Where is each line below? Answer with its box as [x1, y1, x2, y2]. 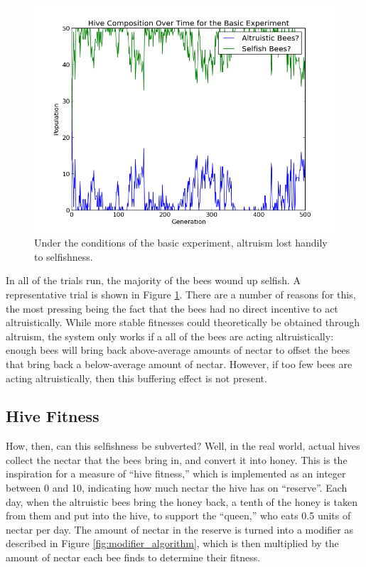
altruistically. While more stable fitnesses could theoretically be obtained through [6, 315, 360, 330]
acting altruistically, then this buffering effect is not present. [6, 370, 267, 385]
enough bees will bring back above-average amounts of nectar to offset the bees [6, 342, 350, 357]
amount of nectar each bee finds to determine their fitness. [6, 550, 261, 565]
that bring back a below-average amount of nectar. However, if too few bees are [6, 356, 352, 371]
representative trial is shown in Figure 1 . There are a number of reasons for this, [6, 286, 356, 301]
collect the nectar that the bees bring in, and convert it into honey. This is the [6, 452, 348, 467]
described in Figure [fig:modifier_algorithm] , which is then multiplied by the [6, 536, 339, 551]
